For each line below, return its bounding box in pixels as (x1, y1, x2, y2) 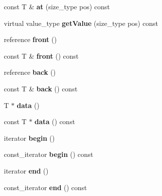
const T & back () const (4, 83, 78, 93)
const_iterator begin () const (4, 149, 93, 159)
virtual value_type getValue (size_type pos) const (4, 18, 158, 28)
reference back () (4, 67, 56, 77)
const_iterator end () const (4, 182, 87, 192)
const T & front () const (4, 50, 79, 61)
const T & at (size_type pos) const (4, 1, 110, 11)
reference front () (4, 34, 57, 44)
